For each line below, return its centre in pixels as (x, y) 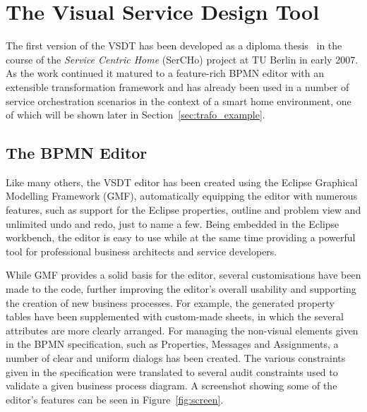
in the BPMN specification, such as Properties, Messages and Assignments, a (172, 344)
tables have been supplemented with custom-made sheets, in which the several (175, 316)
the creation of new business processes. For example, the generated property (170, 302)
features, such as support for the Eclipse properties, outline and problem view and (183, 210)
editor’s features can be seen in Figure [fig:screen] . (115, 399)
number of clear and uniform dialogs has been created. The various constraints (176, 358)
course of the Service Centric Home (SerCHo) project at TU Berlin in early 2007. (182, 59)
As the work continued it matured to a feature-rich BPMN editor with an (165, 73)
